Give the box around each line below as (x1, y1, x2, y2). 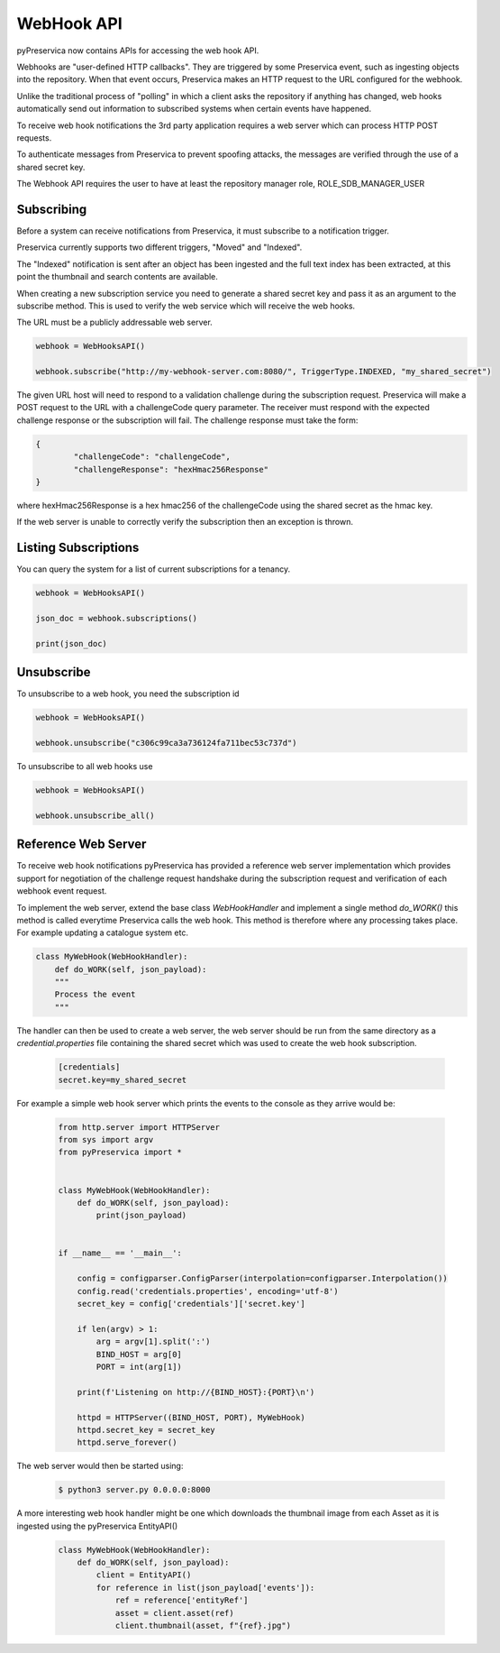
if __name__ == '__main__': (58, 1248, 182, 1258)
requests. (16, 132, 52, 143)
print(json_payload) (95, 1210, 187, 1221)
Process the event (54, 989, 136, 1000)
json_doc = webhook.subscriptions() (35, 613, 198, 624)
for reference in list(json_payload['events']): (95, 1583, 315, 1593)
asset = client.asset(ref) (114, 1608, 234, 1618)
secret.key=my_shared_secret (58, 1074, 187, 1085)
